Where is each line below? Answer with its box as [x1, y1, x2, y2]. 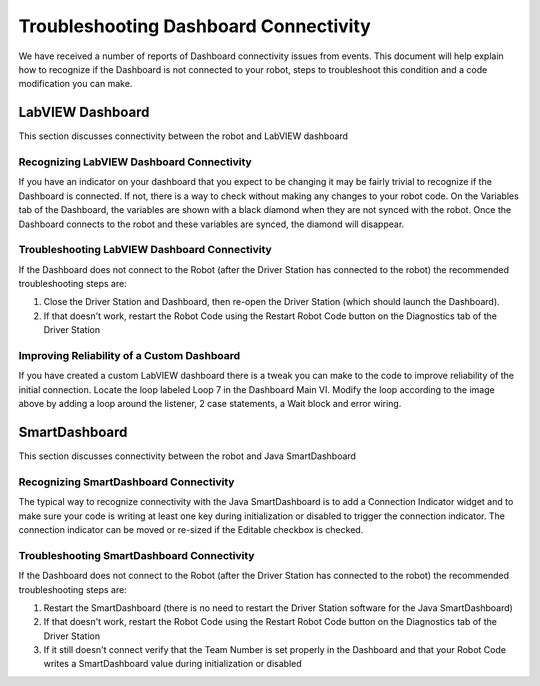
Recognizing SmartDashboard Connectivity [18, 475, 235, 489]
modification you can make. [18, 78, 133, 90]
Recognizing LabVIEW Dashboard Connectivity [18, 155, 252, 169]
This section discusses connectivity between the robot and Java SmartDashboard [18, 450, 357, 462]
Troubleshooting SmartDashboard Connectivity [18, 548, 255, 562]
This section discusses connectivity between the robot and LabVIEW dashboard [18, 130, 349, 142]
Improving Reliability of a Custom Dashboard [18, 349, 240, 363]
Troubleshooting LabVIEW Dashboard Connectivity [18, 243, 272, 257]
